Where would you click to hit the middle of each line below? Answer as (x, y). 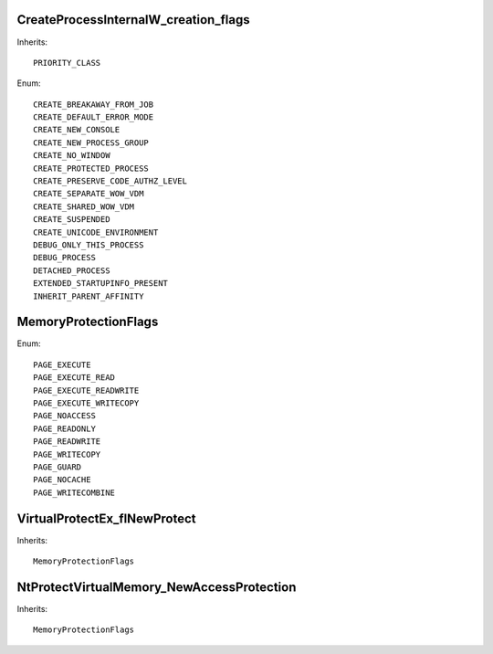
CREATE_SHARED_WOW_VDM (84, 206)
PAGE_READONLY (64, 428)
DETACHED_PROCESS (72, 270)
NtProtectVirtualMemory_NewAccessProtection (157, 587)
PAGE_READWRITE (67, 442)
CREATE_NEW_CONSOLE (77, 130)
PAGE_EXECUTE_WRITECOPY (86, 403)
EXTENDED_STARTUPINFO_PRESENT (101, 284)
